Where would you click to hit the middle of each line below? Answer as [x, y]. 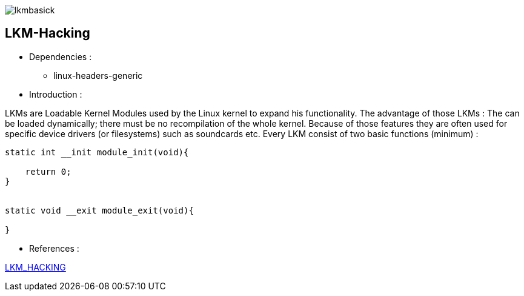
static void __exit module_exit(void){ [99, 210]
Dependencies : [61, 56]
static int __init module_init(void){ [97, 152]
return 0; [48, 171]
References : [54, 248]
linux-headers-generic [98, 75]
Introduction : [56, 94]
